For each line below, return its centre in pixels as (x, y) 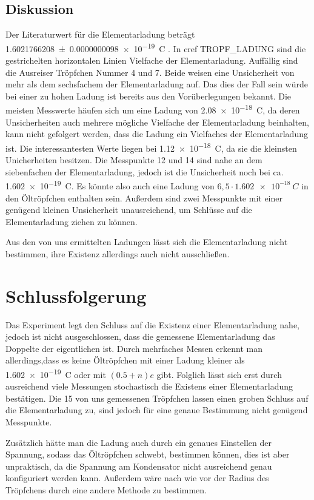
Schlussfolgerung (76, 295)
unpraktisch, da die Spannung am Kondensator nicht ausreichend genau (139, 466)
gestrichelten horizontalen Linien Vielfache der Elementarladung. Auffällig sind (152, 60)
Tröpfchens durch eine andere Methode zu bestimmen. (106, 490)
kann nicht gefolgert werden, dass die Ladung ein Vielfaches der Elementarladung (157, 134)
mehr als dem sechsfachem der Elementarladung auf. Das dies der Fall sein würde (157, 84)
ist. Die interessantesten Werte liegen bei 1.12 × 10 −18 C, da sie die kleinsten (151, 147)
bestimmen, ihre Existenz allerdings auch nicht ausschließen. (118, 253)
